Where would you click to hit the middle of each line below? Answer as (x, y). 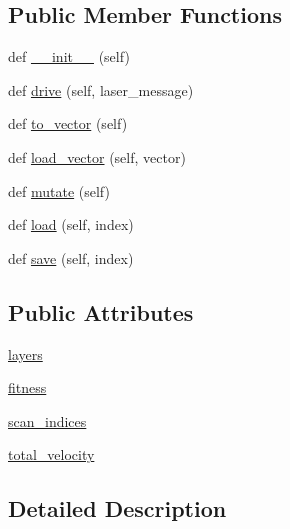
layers (25, 353)
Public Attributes (101, 311)
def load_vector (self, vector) (97, 156)
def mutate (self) (59, 190)
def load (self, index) (71, 224)
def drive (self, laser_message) (101, 89)
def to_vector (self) (68, 123)
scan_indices (47, 420)
